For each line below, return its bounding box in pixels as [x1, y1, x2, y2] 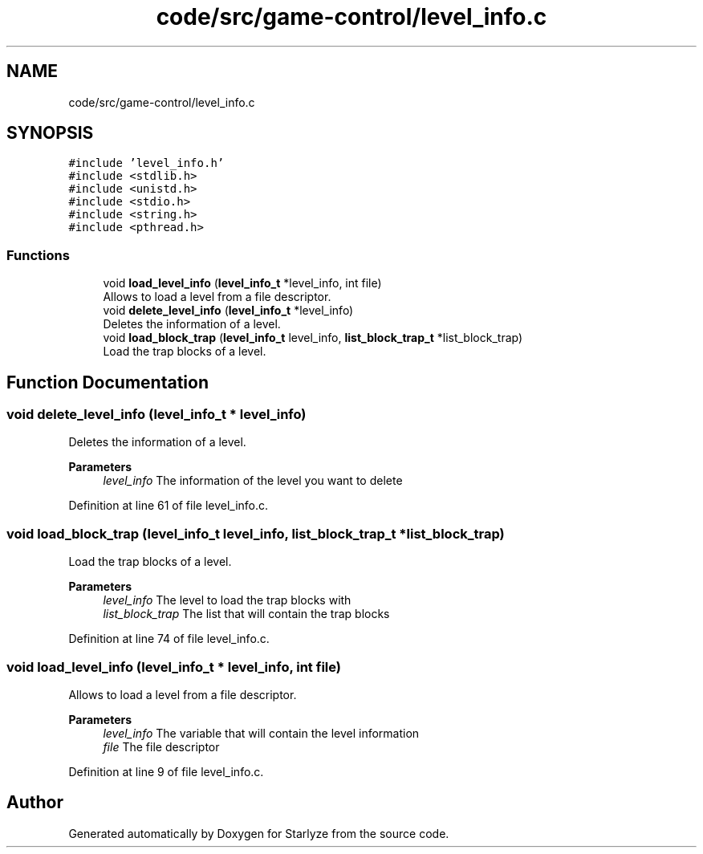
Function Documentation [6, 372, 209, 392]
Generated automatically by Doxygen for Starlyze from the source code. [68, 826, 449, 840]
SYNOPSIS [6, 123, 94, 144]
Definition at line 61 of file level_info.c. [68, 498, 269, 513]
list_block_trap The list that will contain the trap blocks [103, 607, 390, 621]
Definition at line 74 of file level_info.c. [68, 632, 270, 646]
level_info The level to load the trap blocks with [103, 593, 351, 608]
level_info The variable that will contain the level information [103, 726, 420, 740]
